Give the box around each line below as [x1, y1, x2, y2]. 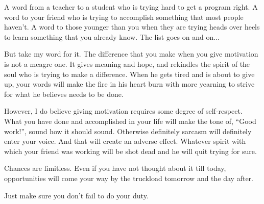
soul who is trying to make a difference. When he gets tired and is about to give [4, 68, 255, 79]
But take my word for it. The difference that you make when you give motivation [4, 48, 258, 59]
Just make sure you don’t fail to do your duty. [4, 190, 149, 200]
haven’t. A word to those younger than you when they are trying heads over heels [4, 21, 260, 32]
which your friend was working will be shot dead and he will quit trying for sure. [4, 145, 257, 156]
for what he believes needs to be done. [4, 88, 124, 99]
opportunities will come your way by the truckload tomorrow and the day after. [4, 172, 253, 183]
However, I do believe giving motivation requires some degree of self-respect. [4, 106, 243, 116]
